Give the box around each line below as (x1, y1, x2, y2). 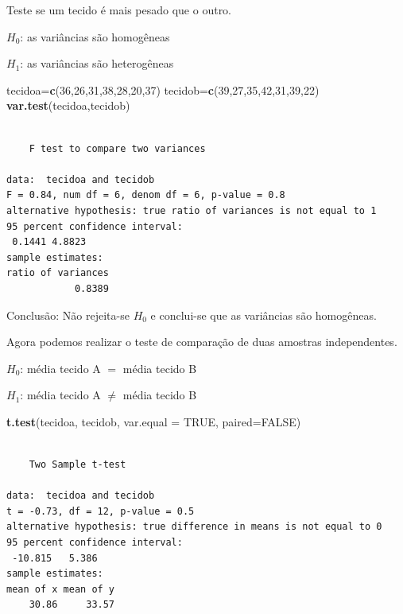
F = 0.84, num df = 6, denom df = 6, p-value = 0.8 (6, 189, 285, 201)
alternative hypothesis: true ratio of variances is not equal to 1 (6, 204, 377, 216)
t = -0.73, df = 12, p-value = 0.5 (6, 505, 195, 517)
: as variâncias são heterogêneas (20, 55, 174, 72)
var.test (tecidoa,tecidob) (6, 97, 130, 114)
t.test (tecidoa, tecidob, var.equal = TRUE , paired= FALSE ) (6, 413, 301, 429)
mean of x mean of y (6, 583, 115, 595)
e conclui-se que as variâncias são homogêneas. (150, 306, 377, 323)
